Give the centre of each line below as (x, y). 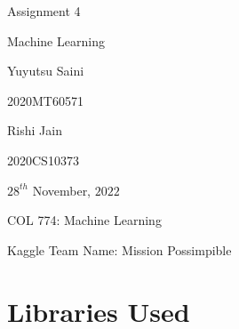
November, (62, 190)
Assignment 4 (44, 11)
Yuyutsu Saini (46, 71)
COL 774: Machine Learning (84, 220)
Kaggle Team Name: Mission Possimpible (119, 249)
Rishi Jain (35, 130)
